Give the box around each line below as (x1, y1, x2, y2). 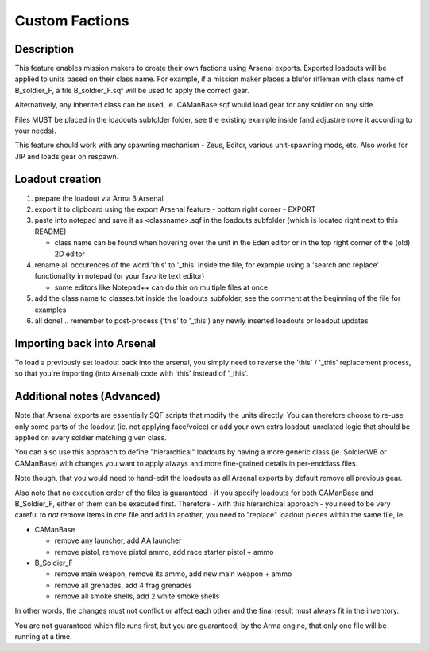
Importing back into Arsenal (14, 337, 157, 350)
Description (14, 42, 75, 56)
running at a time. (14, 632, 72, 641)
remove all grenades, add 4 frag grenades (54, 580, 192, 590)
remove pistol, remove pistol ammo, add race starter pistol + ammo (54, 547, 274, 556)
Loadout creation (14, 172, 102, 186)
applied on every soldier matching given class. (14, 432, 167, 442)
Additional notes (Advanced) (14, 390, 160, 403)
